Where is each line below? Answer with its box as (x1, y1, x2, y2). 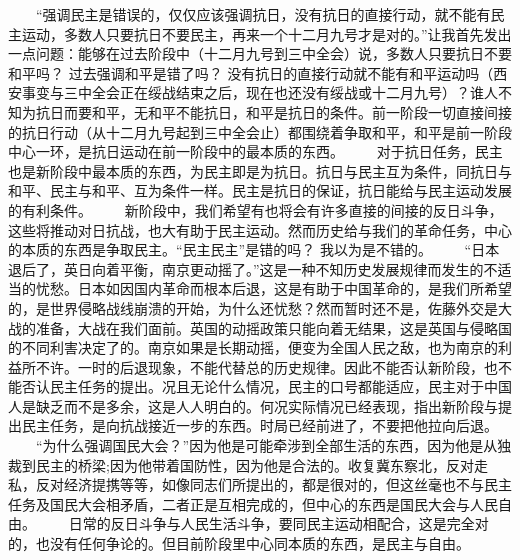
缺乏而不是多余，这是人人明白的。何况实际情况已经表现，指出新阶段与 (35, 395, 498, 416)
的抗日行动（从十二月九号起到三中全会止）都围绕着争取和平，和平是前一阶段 (8, 121, 512, 142)
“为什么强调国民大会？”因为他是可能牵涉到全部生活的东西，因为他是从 (35, 435, 498, 456)
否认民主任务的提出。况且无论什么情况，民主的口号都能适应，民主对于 (21, 376, 484, 397)
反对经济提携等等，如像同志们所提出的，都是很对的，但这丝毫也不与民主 (35, 474, 512, 495)
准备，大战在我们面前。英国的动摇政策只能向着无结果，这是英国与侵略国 (35, 317, 512, 338)
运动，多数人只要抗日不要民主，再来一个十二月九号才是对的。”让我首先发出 (21, 23, 512, 44)
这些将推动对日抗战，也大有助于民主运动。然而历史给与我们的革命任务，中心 (8, 219, 512, 240)
